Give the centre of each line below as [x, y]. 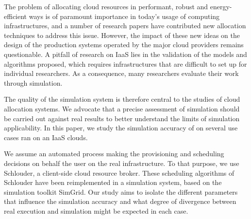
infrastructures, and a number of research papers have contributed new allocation [125, 26]
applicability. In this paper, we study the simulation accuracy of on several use [121, 128]
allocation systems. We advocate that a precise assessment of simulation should [122, 108]
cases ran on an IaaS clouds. [46, 137]
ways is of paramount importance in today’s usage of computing [124, 16]
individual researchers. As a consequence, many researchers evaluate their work [121, 73]
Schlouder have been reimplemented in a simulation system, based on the [113, 182]
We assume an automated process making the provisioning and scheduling [114, 154]
